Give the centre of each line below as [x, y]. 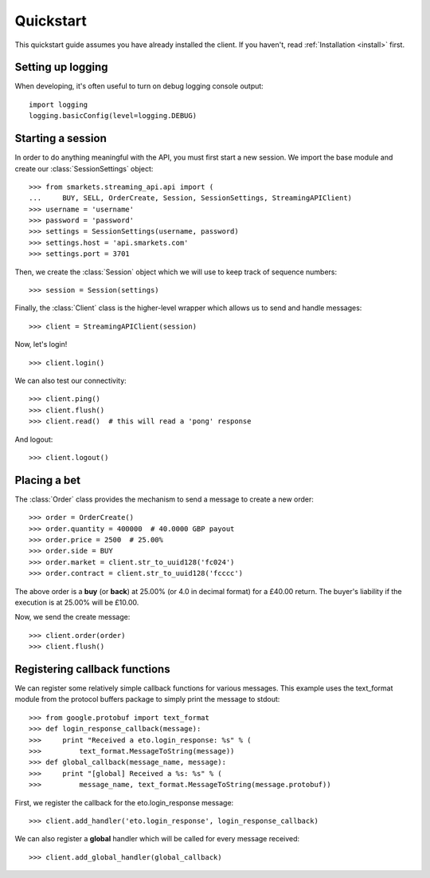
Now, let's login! [41, 345]
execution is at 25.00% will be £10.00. [77, 602]
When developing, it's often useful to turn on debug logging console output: [139, 86]
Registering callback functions [92, 669]
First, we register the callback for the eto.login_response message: [124, 802]
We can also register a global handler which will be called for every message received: [157, 839]
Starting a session [61, 138]
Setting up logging [61, 67]
